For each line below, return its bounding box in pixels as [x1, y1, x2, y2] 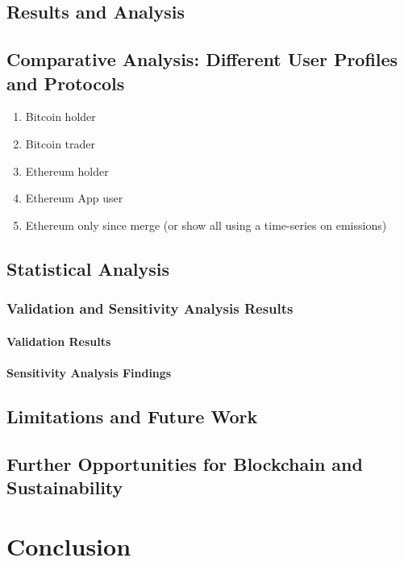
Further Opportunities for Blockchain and [6, 451, 363, 476]
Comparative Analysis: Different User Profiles [6, 47, 398, 72]
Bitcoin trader [25, 135, 96, 152]
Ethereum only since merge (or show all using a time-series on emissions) [25, 216, 387, 233]
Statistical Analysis [6, 256, 170, 281]
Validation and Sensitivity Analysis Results [6, 298, 294, 318]
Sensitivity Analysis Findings [6, 364, 172, 381]
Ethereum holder [25, 162, 109, 179]
